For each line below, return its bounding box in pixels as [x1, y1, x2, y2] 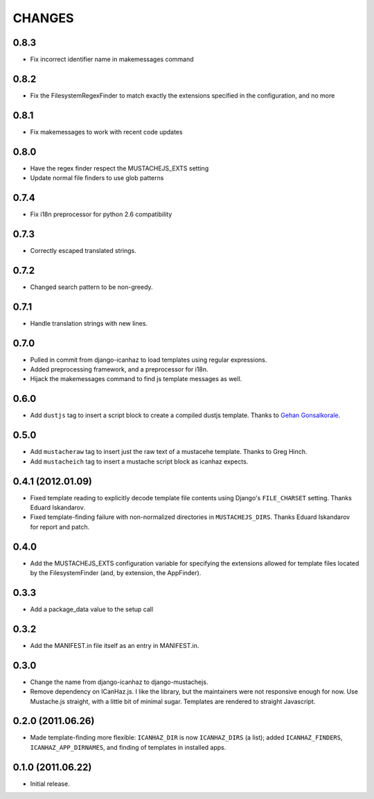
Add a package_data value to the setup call [30, 605, 154, 613]
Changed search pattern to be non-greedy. [30, 283, 153, 291]
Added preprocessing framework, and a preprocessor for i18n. [30, 365, 208, 374]
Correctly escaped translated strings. [30, 246, 136, 254]
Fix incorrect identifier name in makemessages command [30, 55, 194, 64]
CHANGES [12, 10, 74, 26]
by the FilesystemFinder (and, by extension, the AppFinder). [30, 569, 202, 577]
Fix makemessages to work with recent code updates [30, 128, 183, 136]
